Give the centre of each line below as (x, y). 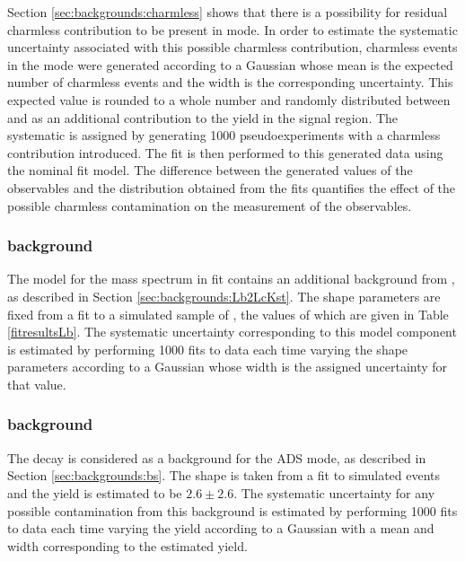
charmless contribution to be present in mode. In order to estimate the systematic (232, 29)
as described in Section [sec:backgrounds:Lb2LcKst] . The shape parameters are (224, 296)
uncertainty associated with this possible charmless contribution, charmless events (232, 47)
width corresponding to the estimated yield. (127, 545)
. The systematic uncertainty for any (334, 492)
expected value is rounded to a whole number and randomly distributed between (229, 99)
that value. (37, 384)
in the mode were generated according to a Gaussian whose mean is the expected (230, 64)
